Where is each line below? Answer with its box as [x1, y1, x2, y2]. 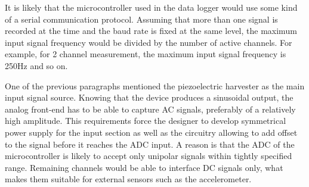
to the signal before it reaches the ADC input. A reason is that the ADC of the [5, 138, 295, 150]
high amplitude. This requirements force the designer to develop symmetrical [5, 114, 286, 127]
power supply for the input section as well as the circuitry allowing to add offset [5, 126, 298, 138]
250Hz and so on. [5, 59, 68, 71]
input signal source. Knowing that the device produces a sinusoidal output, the [5, 91, 293, 104]
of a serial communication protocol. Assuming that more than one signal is [5, 13, 278, 25]
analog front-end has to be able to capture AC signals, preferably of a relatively [5, 102, 296, 115]
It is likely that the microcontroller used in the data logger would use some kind [5, 1, 298, 13]
